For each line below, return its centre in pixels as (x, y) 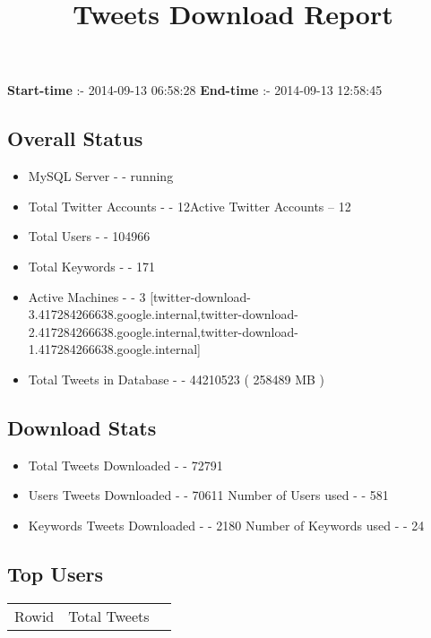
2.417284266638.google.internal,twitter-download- (163, 331)
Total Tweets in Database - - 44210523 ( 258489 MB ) (177, 379)
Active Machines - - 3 (87, 296)
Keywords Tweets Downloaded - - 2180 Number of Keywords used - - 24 (226, 525)
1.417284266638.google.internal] (114, 349)
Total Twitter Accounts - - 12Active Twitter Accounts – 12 (190, 206)
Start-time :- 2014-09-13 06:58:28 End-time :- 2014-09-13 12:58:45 (195, 90)
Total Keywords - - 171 (92, 266)
